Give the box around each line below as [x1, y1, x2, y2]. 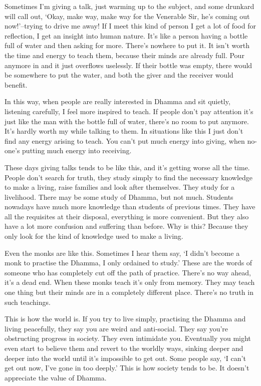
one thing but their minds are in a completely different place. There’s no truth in [5, 287, 253, 297]
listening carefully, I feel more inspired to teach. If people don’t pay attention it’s [5, 106, 253, 116]
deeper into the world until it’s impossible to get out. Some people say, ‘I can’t [5, 352, 246, 363]
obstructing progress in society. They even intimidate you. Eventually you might [5, 333, 251, 343]
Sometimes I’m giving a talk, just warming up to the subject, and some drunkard [5, 1, 254, 11]
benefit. [5, 79, 28, 90]
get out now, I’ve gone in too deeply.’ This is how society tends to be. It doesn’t [5, 362, 249, 373]
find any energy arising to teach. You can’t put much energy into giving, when [5, 135, 245, 146]
